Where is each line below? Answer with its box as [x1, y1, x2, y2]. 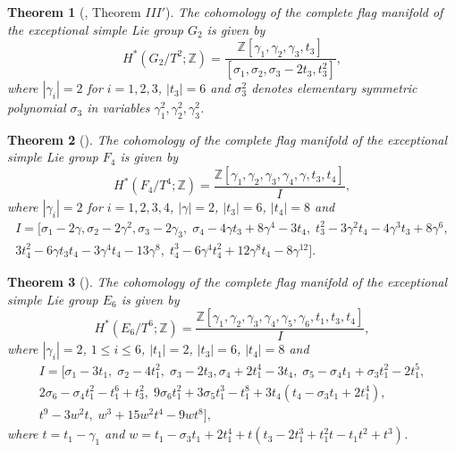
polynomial [7, 98, 66, 117]
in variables [87, 98, 150, 117]
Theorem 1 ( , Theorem [7, 3, 141, 21]
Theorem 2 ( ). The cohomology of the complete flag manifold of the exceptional [7, 130, 448, 148]
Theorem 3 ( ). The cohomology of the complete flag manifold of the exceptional [7, 272, 448, 290]
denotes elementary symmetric [251, 79, 417, 97]
